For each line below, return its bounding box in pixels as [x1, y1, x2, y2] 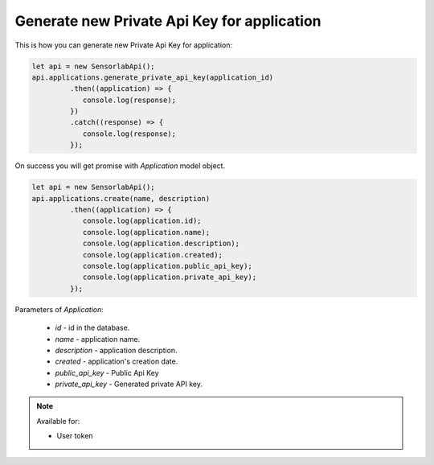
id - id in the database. [55, 323, 130, 333]
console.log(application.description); [82, 239, 240, 249]
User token [56, 431, 93, 441]
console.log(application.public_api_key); [82, 261, 252, 270]
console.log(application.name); [82, 228, 211, 237]
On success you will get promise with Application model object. [14, 161, 225, 171]
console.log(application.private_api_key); [82, 273, 257, 282]
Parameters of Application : [14, 304, 104, 314]
